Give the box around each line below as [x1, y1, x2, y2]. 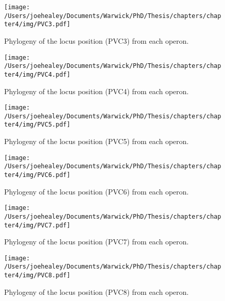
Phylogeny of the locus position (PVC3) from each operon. [4, 35, 189, 46]
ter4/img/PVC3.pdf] [4, 21, 70, 28]
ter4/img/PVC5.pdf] [4, 121, 70, 129]
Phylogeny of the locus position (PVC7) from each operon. [4, 236, 189, 247]
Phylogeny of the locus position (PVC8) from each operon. [4, 286, 189, 297]
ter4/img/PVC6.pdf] [4, 171, 70, 179]
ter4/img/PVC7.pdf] [4, 221, 70, 229]
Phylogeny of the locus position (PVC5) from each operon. [4, 136, 189, 147]
